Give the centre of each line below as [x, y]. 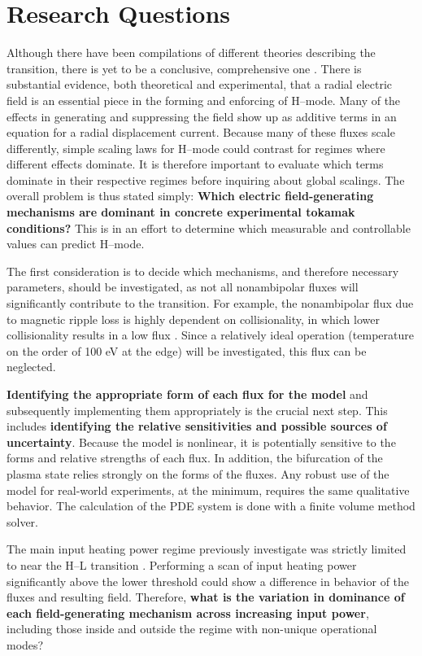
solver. [23, 521]
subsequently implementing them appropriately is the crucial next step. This [197, 410]
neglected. [31, 367]
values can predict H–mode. [76, 244]
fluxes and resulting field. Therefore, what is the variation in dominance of [206, 597]
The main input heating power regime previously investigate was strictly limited [207, 549]
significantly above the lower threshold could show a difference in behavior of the [208, 581]
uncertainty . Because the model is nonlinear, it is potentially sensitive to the [201, 442]
